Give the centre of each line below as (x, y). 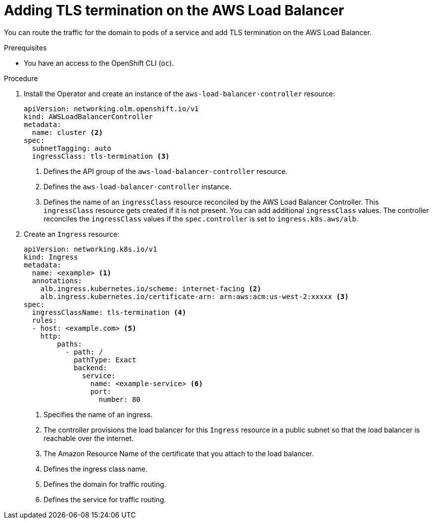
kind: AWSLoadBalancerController (88, 116)
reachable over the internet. (89, 438)
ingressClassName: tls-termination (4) (109, 312)
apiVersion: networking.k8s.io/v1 (90, 249)
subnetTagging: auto (72, 148)
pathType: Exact (105, 360)
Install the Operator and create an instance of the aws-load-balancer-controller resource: (179, 93)
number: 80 (120, 399)
